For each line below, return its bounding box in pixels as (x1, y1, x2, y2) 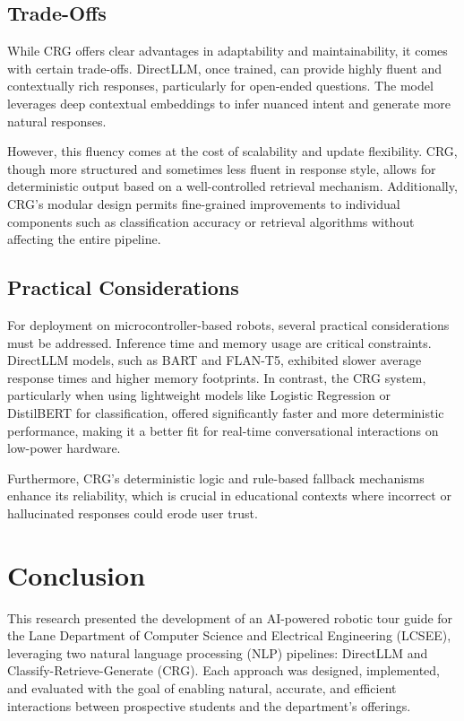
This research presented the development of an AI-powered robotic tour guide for (7, 608, 453, 627)
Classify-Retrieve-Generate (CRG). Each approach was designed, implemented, (7, 661, 440, 680)
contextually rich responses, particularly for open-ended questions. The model (7, 76, 434, 95)
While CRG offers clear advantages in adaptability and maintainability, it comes (7, 41, 448, 60)
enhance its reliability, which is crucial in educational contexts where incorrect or (7, 486, 451, 505)
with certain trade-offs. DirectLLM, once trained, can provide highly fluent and (7, 58, 443, 77)
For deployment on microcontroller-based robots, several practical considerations (7, 315, 450, 334)
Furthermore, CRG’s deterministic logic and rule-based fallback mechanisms (7, 468, 425, 487)
